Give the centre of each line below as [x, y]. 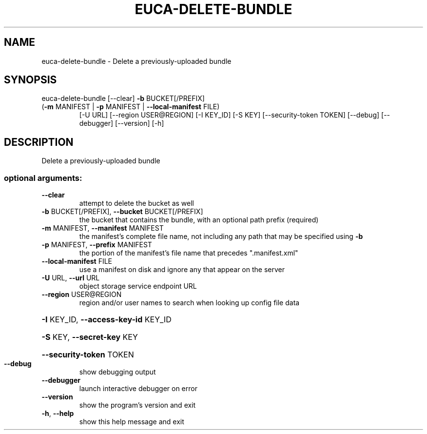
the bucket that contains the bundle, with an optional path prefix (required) [199, 220]
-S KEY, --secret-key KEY [90, 337]
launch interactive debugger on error [138, 389]
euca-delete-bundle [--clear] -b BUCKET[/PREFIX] [123, 99]
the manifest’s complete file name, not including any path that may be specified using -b [221, 237]
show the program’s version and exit [137, 405]
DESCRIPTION [39, 142]
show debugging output [117, 372]
